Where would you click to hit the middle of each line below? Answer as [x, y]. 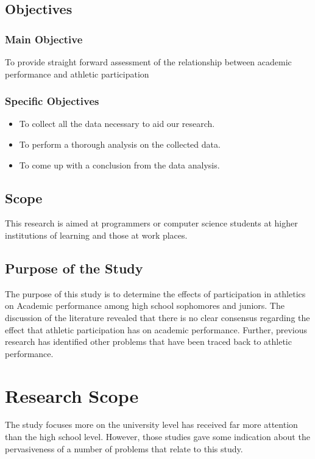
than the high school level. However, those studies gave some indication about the [157, 437]
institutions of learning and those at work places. [96, 235]
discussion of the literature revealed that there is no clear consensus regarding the [157, 317]
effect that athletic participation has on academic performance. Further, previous [156, 329]
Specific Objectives [52, 101]
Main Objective [44, 39]
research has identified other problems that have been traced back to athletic [148, 342]
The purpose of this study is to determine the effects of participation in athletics [155, 293]
